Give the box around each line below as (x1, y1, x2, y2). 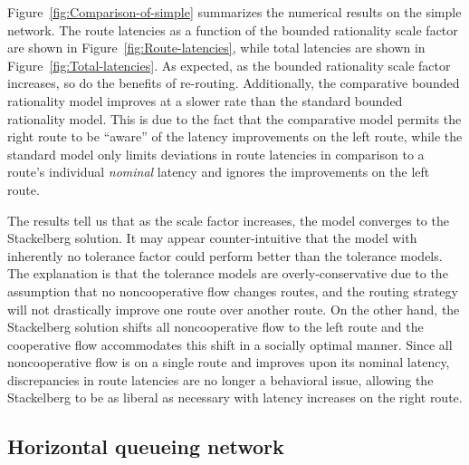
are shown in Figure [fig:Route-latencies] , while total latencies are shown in (7, 38, 426, 57)
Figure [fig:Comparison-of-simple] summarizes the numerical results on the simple (7, 3, 462, 21)
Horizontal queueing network (7, 432, 284, 460)
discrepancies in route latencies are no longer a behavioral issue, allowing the (7, 370, 434, 389)
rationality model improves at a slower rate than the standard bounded (7, 91, 403, 110)
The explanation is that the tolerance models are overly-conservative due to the (7, 264, 448, 283)
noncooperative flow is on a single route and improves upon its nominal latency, (7, 353, 450, 372)
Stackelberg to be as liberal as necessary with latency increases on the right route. (7, 388, 463, 407)
